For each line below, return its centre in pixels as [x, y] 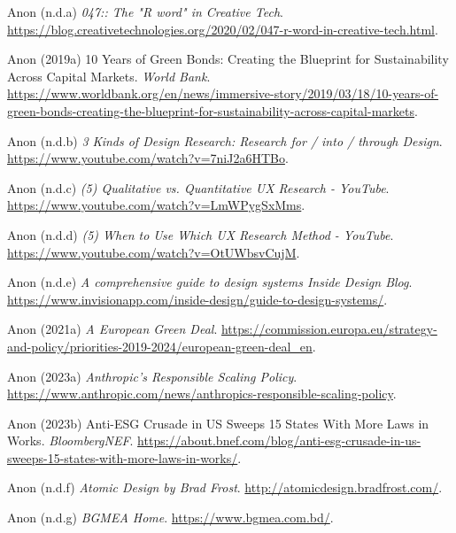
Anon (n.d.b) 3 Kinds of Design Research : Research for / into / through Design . [225, 140]
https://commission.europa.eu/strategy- [329, 329]
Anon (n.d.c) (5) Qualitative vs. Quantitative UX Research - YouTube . [198, 187]
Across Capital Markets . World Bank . [109, 76]
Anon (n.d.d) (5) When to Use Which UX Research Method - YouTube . [201, 234]
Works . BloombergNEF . [70, 440]
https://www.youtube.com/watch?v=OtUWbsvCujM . [154, 252]
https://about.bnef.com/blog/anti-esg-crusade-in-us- [279, 440]
